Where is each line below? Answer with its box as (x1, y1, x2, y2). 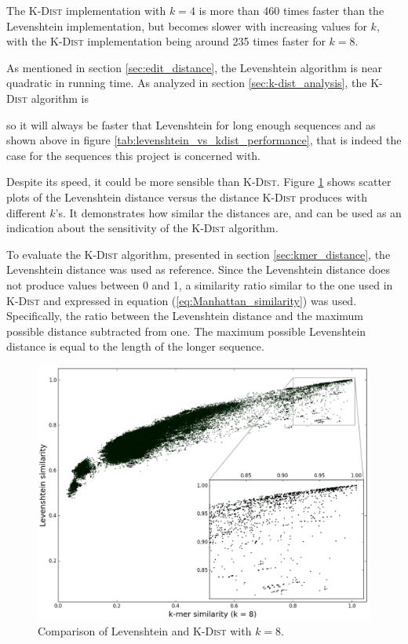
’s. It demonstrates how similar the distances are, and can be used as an (55, 204, 402, 220)
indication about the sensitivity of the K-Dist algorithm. (6, 220, 279, 236)
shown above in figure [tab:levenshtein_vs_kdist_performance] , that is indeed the (6, 132, 402, 148)
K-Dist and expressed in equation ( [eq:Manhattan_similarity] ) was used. (6, 292, 357, 308)
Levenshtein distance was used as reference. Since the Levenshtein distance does (6, 261, 391, 278)
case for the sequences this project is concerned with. (6, 147, 261, 163)
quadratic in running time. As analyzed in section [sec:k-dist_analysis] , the (6, 75, 367, 91)
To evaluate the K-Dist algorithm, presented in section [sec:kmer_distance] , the (6, 246, 391, 262)
